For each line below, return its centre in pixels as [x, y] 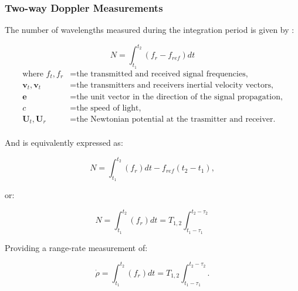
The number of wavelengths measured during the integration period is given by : [150, 30]
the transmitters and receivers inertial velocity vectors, [175, 86]
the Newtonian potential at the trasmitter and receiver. [176, 119]
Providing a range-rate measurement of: [76, 247]
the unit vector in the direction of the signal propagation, [180, 97]
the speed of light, [109, 108]
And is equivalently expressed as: [64, 143]
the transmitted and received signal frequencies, [162, 74]
